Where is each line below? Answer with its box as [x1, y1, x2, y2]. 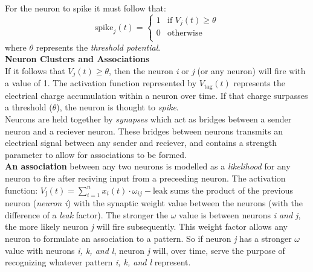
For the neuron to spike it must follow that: [5, 2, 166, 14]
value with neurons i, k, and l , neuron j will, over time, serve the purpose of [5, 244, 285, 256]
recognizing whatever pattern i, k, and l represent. [5, 256, 191, 268]
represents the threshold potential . [36, 40, 161, 53]
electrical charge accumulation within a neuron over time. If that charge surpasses [5, 89, 308, 101]
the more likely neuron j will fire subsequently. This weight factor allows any [5, 220, 288, 233]
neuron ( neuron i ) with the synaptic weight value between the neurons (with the [5, 197, 303, 209]
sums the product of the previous [170, 183, 294, 196]
